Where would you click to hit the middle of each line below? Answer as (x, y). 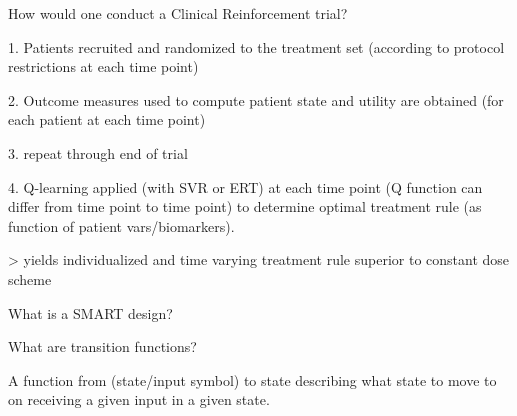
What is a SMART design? (90, 312)
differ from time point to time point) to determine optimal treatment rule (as (245, 206)
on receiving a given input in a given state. (139, 399)
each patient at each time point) (107, 119)
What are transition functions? (102, 346)
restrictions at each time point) (103, 66)
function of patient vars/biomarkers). (121, 225)
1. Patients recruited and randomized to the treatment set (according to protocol (256, 46)
